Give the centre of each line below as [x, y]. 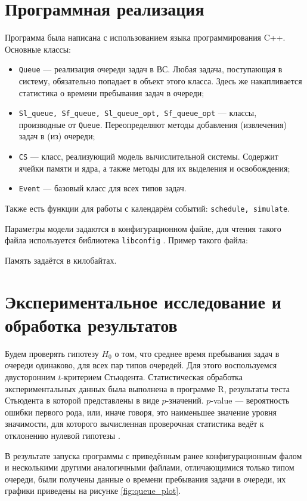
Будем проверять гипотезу [52, 353]
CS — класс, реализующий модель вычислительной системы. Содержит [148, 156]
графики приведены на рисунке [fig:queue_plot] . [93, 491]
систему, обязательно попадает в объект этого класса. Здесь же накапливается [160, 80]
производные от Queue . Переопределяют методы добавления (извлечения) [153, 124]
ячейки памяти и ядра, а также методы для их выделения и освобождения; [154, 168]
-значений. [185, 400]
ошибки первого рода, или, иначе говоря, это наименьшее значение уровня [141, 412]
